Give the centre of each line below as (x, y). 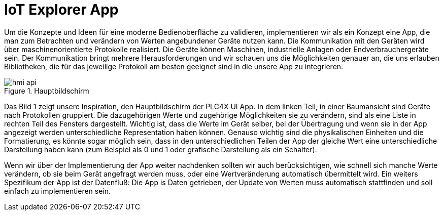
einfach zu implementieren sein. (58, 191)
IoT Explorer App (61, 10)
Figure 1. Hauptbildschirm (47, 91)
